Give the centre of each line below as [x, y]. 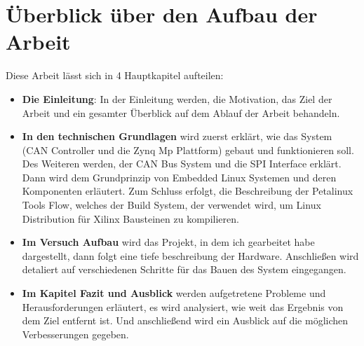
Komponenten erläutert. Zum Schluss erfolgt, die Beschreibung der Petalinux [188, 191]
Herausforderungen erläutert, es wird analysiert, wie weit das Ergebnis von [183, 306]
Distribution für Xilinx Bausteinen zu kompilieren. [130, 218]
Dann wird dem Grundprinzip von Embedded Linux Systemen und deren [179, 177]
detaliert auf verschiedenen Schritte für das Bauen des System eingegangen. [184, 269]
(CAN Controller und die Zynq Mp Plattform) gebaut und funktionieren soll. [188, 150]
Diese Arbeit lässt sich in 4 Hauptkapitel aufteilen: [115, 75]
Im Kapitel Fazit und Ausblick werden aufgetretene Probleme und [174, 293]
